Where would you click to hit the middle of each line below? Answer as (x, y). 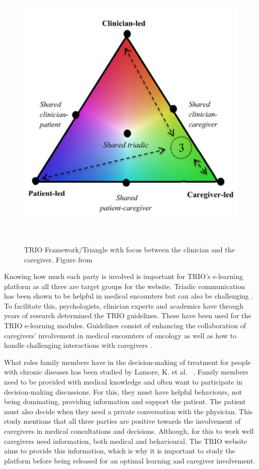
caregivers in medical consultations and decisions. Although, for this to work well (129, 431)
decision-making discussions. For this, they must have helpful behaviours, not (123, 391)
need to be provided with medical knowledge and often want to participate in (123, 382)
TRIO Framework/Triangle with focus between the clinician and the (129, 249)
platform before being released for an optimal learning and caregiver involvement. (130, 460)
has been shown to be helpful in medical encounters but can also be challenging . (129, 296)
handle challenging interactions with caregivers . (78, 345)
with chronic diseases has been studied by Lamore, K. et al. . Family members (126, 372)
